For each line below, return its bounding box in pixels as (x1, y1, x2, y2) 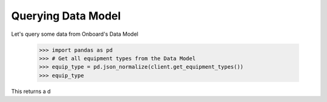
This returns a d (11, 87, 51, 95)
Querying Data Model (11, 9, 121, 22)
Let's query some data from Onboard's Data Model (11, 30, 139, 38)
